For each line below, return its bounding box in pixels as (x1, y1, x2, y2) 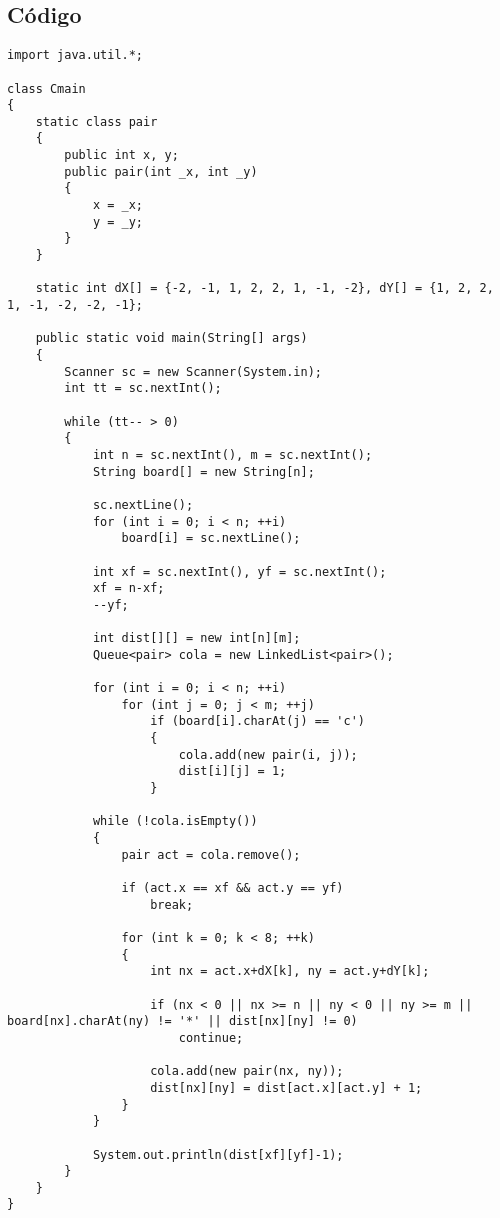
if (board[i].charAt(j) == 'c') (150, 714, 365, 729)
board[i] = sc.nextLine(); (121, 531, 301, 546)
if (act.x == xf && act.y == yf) (121, 881, 344, 896)
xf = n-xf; (92, 581, 165, 596)
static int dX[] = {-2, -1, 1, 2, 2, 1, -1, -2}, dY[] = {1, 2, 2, (35, 281, 494, 296)
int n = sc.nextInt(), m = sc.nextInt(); (92, 447, 373, 462)
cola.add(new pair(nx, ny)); (150, 1064, 344, 1079)
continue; (178, 1030, 244, 1045)
